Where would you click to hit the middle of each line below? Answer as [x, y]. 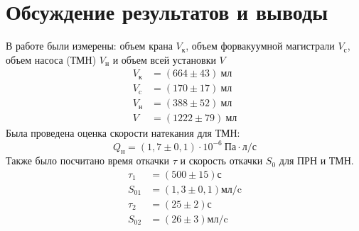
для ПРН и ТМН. [316, 160]
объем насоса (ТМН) [51, 59]
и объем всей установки [164, 59]
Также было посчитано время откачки [88, 160]
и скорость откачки [221, 160]
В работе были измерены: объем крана [89, 46]
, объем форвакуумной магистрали [260, 46]
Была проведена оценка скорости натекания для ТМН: [123, 133]
